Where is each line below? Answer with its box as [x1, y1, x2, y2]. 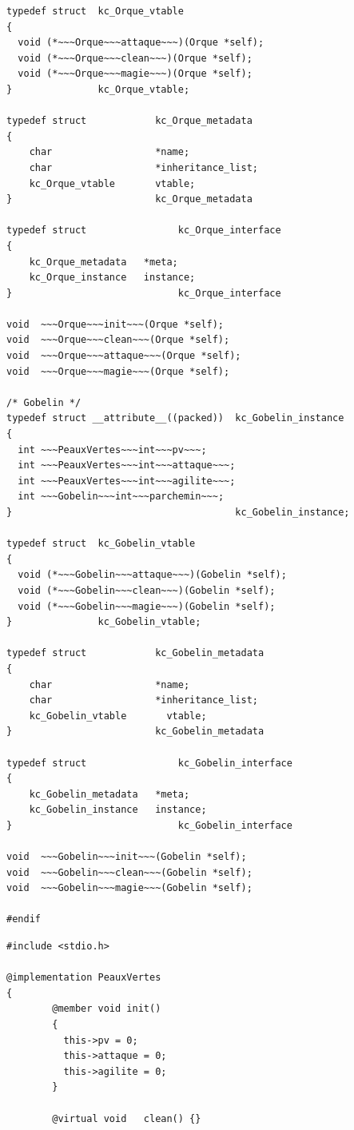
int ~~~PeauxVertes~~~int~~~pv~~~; [18, 444, 207, 456]
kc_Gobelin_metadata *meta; [29, 788, 190, 800]
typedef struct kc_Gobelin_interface [6, 757, 292, 769]
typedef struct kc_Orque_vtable [6, 6, 184, 17]
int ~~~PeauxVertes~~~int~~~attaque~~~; [18, 460, 236, 471]
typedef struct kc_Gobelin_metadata [6, 647, 265, 659]
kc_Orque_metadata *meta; [29, 256, 178, 268]
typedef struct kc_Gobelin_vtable [6, 538, 196, 550]
